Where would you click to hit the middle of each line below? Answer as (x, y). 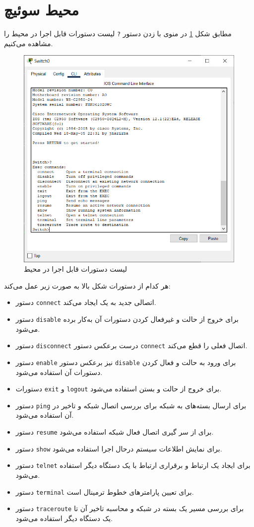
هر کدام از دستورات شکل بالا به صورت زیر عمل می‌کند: (87, 285)
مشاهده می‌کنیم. (29, 43)
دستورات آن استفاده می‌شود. (59, 372)
